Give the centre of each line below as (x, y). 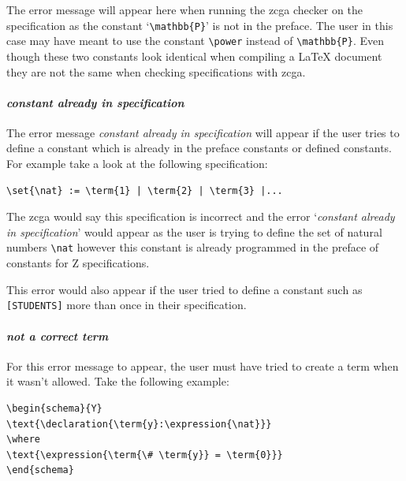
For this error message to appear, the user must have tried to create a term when (203, 365)
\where (23, 440)
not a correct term (58, 336)
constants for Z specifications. (78, 263)
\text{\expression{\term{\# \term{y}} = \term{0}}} (145, 455)
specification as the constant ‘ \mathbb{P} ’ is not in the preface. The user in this (200, 25)
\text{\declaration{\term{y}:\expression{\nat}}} (139, 424)
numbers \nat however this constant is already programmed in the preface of (193, 247)
